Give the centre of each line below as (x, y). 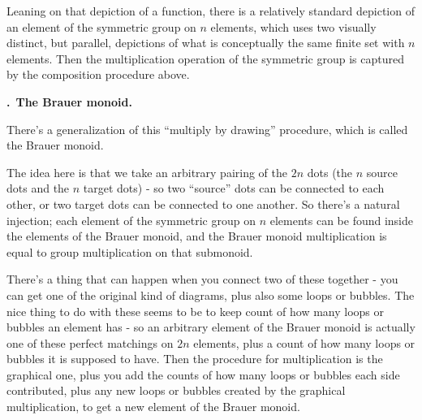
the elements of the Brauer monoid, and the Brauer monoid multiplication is (197, 236)
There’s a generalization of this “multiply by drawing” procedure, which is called (207, 129)
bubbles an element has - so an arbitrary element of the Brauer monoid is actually (211, 327)
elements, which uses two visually (293, 26)
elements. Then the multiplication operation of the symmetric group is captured (205, 58)
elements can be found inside (342, 220)
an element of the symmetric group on (101, 26)
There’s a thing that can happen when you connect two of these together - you (202, 279)
